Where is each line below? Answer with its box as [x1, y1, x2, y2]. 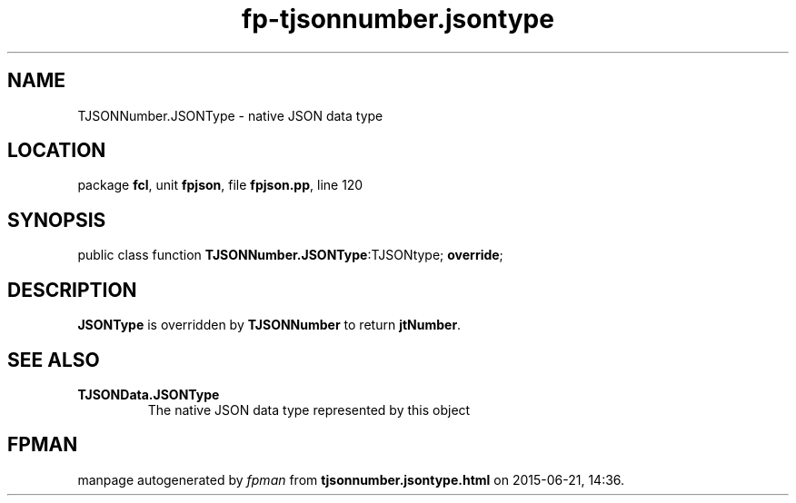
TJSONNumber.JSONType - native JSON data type [77, 107, 383, 123]
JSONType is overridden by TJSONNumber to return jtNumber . [77, 317, 462, 333]
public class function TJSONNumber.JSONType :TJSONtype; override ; [77, 247, 503, 263]
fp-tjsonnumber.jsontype [242, 4, 554, 35]
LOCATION [7, 139, 106, 163]
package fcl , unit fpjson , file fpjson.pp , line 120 [77, 177, 363, 193]
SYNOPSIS [7, 208, 106, 232]
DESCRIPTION [7, 278, 137, 301]
